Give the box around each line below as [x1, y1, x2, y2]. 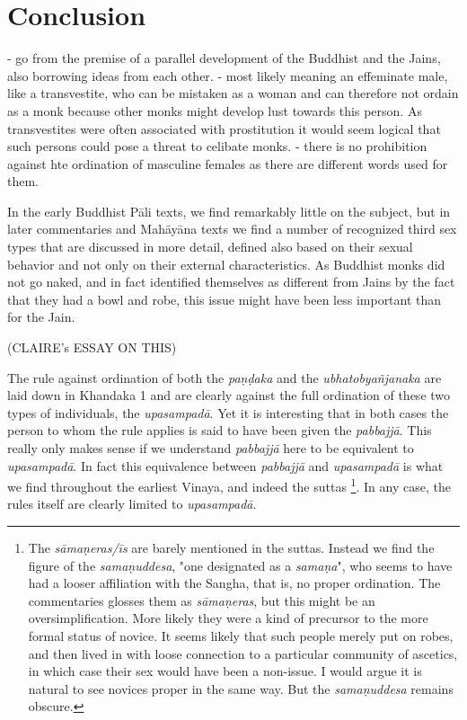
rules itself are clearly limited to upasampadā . [7, 494, 257, 513]
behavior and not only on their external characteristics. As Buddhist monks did [7, 254, 445, 273]
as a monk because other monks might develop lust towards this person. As [7, 101, 422, 120]
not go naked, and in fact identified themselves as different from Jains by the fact [7, 272, 455, 291]
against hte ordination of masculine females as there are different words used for [7, 154, 448, 173]
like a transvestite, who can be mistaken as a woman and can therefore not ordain [7, 84, 459, 102]
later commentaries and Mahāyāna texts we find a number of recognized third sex [7, 219, 457, 238]
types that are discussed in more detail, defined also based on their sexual [7, 237, 413, 256]
